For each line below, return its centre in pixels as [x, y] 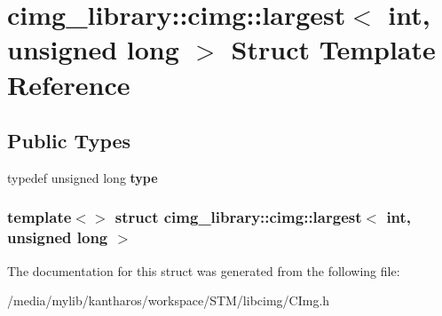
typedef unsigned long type [83, 177]
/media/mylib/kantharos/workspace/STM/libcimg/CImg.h [169, 300]
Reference [69, 84]
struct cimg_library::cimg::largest [238, 217]
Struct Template [333, 49]
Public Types [69, 141]
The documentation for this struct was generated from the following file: [204, 270]
